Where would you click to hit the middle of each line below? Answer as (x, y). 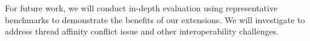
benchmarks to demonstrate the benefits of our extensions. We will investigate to (155, 19)
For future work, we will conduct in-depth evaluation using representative (141, 8)
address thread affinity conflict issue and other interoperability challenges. (142, 31)
